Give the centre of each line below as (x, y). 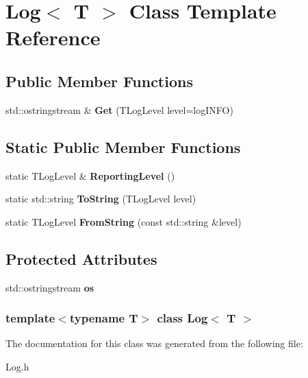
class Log (182, 318)
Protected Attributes (81, 258)
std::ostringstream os (50, 287)
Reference (53, 37)
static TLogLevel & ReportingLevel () (90, 175)
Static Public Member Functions (123, 146)
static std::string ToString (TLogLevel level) (101, 199)
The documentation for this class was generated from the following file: (154, 343)
